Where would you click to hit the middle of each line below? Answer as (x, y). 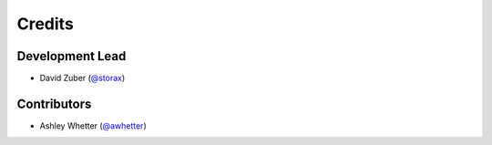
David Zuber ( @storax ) (82, 78)
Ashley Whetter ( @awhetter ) (93, 125)
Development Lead (72, 56)
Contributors (54, 104)
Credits (46, 24)
